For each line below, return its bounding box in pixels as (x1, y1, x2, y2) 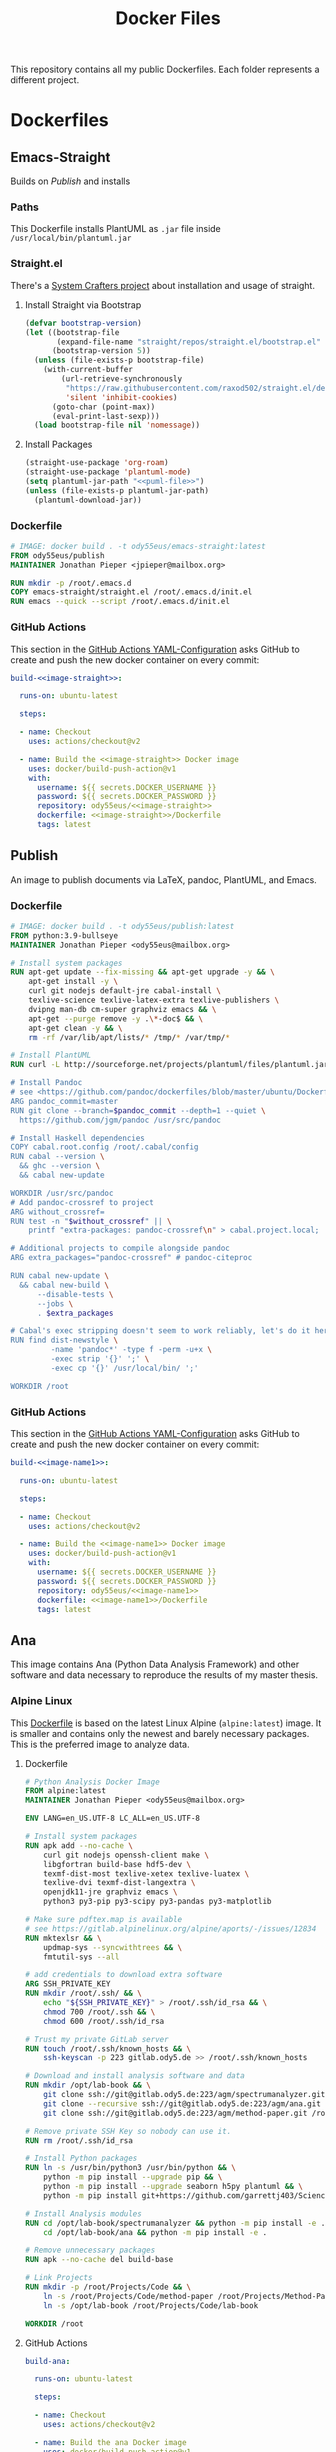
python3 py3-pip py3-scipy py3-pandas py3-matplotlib (43, 1897, 272, 1907)
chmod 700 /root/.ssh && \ (43, 2007, 156, 2017)
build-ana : (24, 2356, 71, 2366)
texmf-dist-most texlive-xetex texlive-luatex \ (43, 1868, 250, 1879)
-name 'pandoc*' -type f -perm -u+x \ (50, 1345, 213, 1355)
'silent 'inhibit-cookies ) (65, 392, 178, 402)
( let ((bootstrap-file (24, 327, 120, 337)
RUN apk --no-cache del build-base (24, 2255, 174, 2265)
